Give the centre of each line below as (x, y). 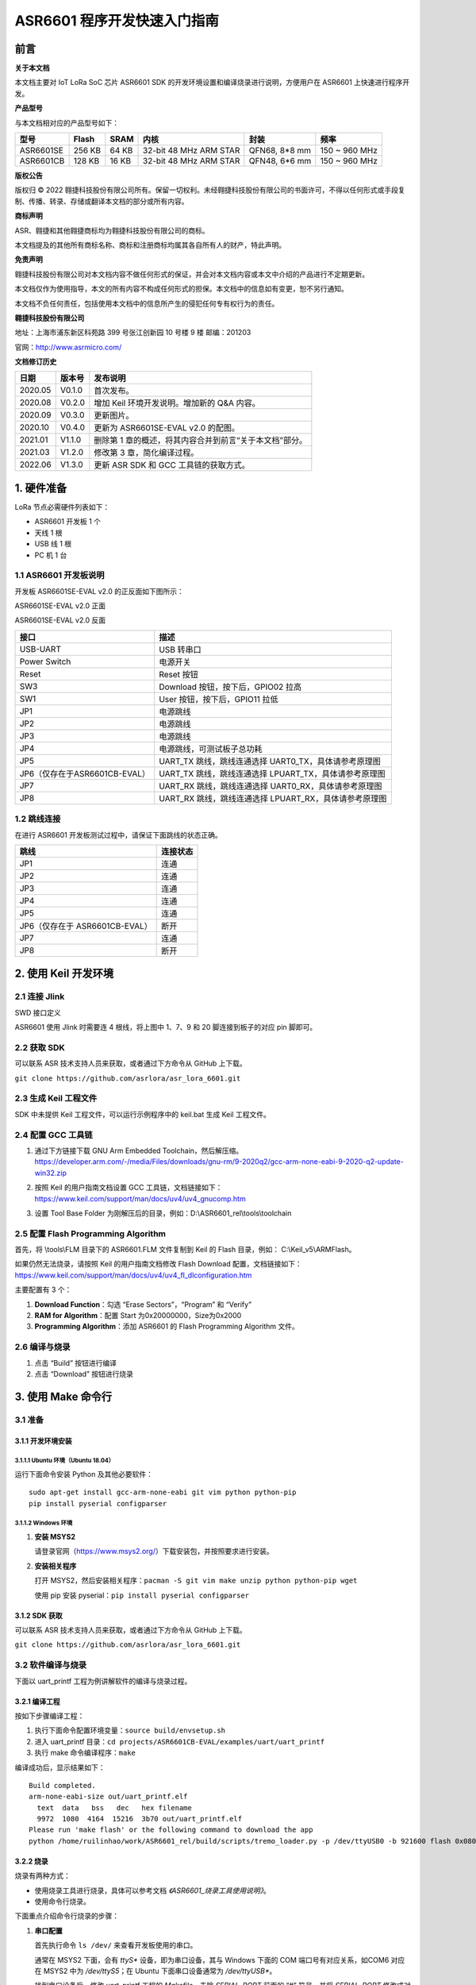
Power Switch (45, 661)
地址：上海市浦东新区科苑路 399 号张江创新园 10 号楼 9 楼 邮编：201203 (133, 333)
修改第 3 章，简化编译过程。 (146, 453)
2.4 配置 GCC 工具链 (54, 1135)
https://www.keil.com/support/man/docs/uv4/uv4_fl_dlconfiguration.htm (133, 1275)
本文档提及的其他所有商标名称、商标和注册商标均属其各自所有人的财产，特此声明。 (150, 245)
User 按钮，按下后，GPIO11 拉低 (219, 699)
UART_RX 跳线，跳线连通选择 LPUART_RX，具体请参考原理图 (273, 798)
